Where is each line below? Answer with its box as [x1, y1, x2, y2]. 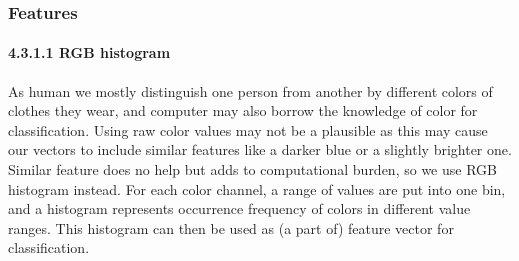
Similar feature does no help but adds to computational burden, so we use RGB [8, 159, 497, 180]
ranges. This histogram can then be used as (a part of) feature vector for [8, 217, 454, 238]
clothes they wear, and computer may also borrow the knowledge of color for [8, 100, 478, 121]
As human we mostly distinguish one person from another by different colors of [8, 80, 493, 101]
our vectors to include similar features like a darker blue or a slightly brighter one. [8, 139, 512, 160]
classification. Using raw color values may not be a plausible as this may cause [8, 119, 488, 140]
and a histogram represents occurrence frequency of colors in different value [8, 198, 471, 219]
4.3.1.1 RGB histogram [8, 42, 171, 63]
